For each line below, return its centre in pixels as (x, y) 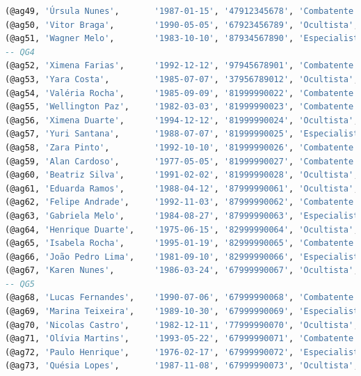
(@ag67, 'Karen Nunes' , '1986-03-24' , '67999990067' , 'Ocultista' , (182, 271)
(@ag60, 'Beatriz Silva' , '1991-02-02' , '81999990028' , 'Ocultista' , (182, 175)
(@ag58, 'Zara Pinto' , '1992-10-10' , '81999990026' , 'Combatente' (182, 147)
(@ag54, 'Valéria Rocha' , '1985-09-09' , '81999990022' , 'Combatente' (182, 93)
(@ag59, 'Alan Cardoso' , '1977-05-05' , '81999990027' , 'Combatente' (182, 161)
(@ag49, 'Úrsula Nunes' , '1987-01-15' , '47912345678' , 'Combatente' (182, 11)
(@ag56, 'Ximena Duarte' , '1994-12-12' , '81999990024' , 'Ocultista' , (182, 120)
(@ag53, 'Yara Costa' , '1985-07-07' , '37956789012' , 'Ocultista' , (182, 79)
